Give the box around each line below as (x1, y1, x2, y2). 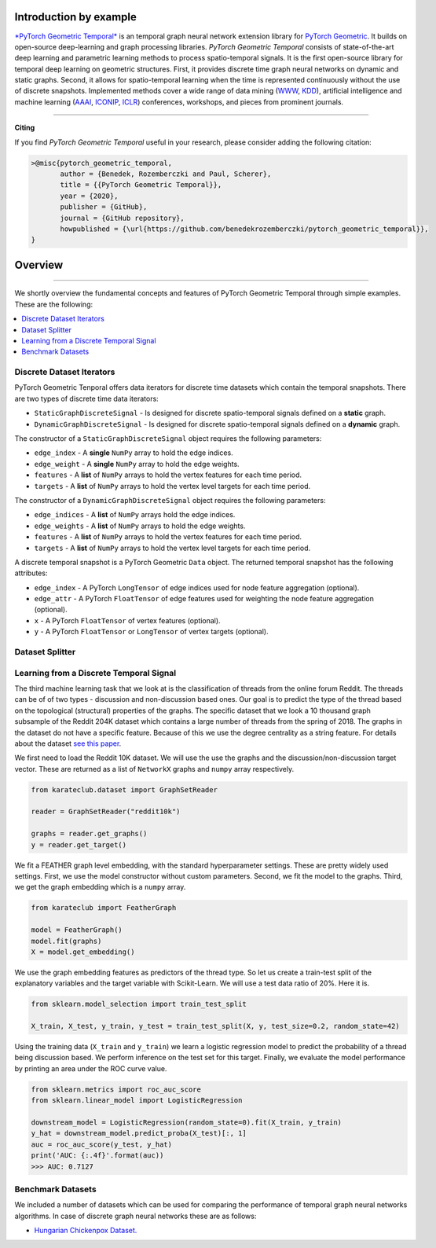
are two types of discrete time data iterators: (14, 394, 159, 403)
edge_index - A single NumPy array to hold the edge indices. (34, 448, 233, 457)
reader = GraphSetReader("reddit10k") (31, 807, 181, 817)
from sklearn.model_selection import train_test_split (31, 1000, 247, 1009)
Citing (14, 123, 35, 133)
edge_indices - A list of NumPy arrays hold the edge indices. (34, 510, 236, 519)
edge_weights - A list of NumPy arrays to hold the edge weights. (34, 521, 246, 530)
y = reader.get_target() (31, 840, 127, 849)
